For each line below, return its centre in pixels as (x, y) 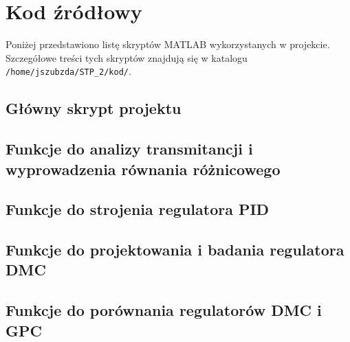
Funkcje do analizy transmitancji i (129, 149)
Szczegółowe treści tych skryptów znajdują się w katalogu (127, 57)
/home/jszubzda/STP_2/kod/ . (68, 71)
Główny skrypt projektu (94, 108)
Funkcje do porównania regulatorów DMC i (164, 310)
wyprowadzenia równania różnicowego (143, 169)
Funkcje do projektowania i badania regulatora (175, 250)
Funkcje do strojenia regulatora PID (138, 209)
